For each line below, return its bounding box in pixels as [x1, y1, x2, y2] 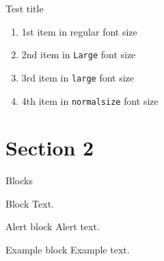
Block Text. [5, 196, 54, 210]
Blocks [5, 173, 33, 188]
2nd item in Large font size [21, 47, 136, 62]
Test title [5, 1, 44, 15]
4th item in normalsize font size [21, 93, 159, 108]
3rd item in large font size [21, 70, 135, 84]
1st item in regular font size [21, 24, 137, 38]
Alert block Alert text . [5, 219, 100, 234]
